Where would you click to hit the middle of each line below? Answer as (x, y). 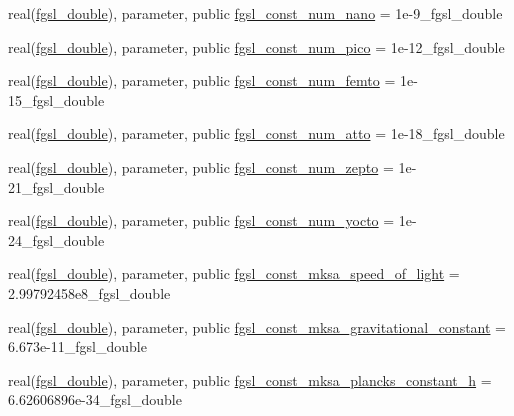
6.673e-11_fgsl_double (77, 346)
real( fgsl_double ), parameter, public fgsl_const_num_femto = (202, 80)
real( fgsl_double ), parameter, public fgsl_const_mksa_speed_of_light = (234, 273)
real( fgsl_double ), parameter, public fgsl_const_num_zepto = (201, 166)
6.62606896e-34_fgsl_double (95, 399)
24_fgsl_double (56, 239)
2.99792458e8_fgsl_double (89, 292)
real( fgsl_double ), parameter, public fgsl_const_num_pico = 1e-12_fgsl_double (256, 46)
